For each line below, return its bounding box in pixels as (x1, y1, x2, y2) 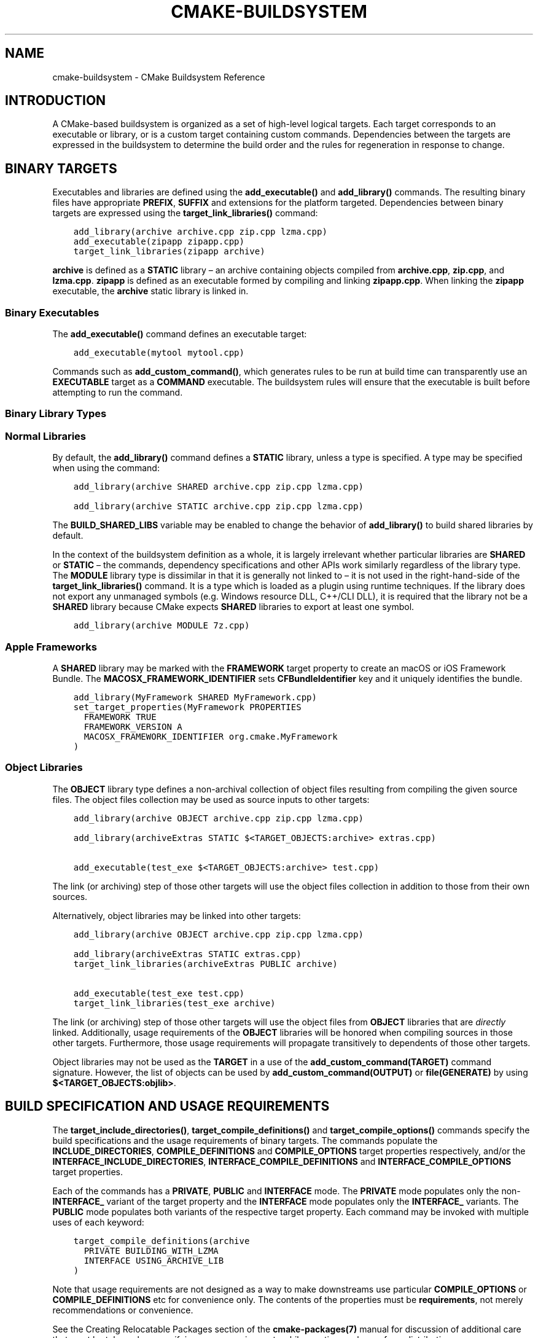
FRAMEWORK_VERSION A (84, 721, 182, 732)
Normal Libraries (5, 429, 87, 442)
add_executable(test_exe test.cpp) (73, 988, 244, 998)
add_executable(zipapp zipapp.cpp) (73, 237, 244, 247)
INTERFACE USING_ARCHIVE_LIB (84, 1255, 224, 1266)
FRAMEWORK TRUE (84, 711, 157, 722)
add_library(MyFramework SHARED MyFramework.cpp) (73, 692, 317, 702)
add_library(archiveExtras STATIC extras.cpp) (73, 949, 302, 959)
